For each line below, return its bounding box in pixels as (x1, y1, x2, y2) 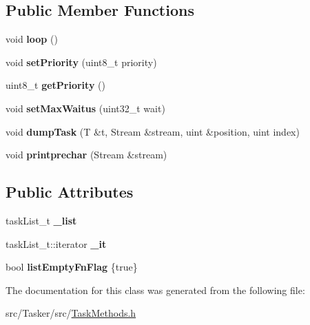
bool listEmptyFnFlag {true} (6, 260, 138, 274)
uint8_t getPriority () (6, 78, 105, 92)
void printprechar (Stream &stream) (6, 147, 167, 162)
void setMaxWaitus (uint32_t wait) (6, 101, 165, 115)
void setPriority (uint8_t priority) (6, 54, 157, 69)
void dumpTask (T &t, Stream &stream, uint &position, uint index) (6, 124, 300, 138)
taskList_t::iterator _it (6, 236, 107, 251)
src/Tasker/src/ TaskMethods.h (6, 306, 136, 320)
